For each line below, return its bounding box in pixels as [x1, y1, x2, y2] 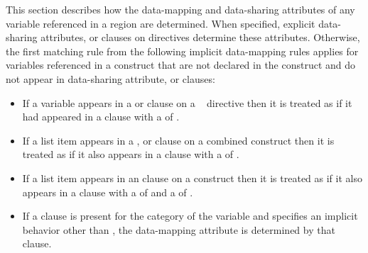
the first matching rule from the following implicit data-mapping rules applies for [6, 43, 359, 58]
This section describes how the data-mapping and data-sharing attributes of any [6, 2, 355, 16]
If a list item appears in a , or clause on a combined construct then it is [22, 133, 335, 147]
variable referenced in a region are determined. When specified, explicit [6, 16, 315, 30]
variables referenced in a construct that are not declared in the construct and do [6, 57, 356, 72]
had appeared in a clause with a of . [22, 109, 180, 124]
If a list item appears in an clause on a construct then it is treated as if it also [22, 170, 362, 185]
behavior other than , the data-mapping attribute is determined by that [22, 222, 335, 237]
